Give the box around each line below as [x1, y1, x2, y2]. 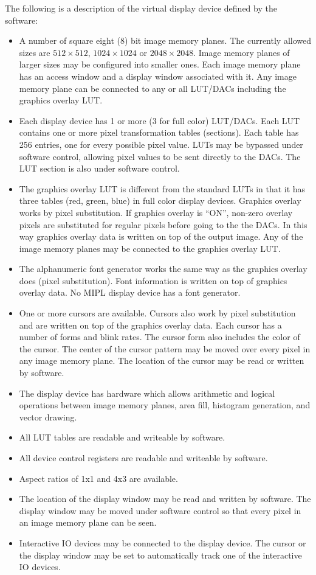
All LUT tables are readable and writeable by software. [19, 431, 225, 444]
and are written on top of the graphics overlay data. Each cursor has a [19, 318, 282, 331]
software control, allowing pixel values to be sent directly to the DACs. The [19, 150, 301, 162]
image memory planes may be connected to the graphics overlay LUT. [19, 242, 281, 254]
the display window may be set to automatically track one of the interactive [19, 548, 302, 561]
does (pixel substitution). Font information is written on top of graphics [19, 274, 287, 287]
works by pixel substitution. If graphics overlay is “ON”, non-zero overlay [19, 206, 293, 218]
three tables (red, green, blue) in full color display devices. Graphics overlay [19, 194, 301, 207]
